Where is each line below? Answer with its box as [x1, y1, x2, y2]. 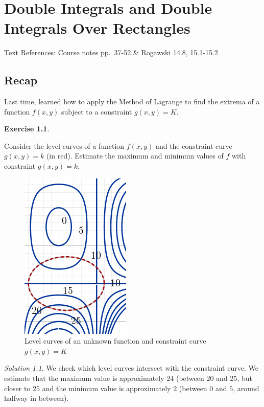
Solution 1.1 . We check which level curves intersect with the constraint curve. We [4, 363, 258, 373]
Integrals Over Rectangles [4, 17, 190, 38]
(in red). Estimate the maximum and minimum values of [46, 150, 224, 161]
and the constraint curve [155, 140, 232, 151]
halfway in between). [4, 393, 69, 403]
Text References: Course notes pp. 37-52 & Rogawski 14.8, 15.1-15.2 [4, 47, 218, 58]
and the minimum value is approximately [42, 382, 171, 393]
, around [233, 382, 259, 393]
